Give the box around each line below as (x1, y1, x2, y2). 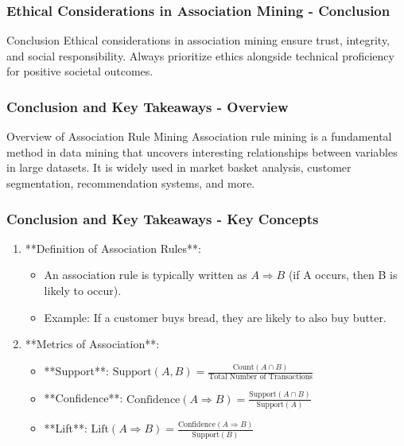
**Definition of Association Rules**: (25, 239, 201, 256)
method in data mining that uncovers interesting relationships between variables (6, 143, 398, 160)
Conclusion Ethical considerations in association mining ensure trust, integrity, (6, 32, 390, 48)
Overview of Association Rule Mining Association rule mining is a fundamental (6, 128, 392, 145)
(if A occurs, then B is (288, 266, 398, 283)
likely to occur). (44, 282, 122, 298)
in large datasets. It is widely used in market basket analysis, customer (6, 159, 352, 176)
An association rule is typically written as (44, 266, 247, 283)
